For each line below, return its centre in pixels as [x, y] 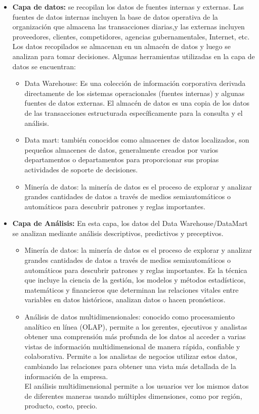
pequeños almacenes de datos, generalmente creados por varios [121, 149]
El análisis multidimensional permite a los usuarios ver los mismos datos [137, 386]
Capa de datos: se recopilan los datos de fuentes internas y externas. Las [128, 7]
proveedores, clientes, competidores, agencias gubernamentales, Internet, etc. [131, 36]
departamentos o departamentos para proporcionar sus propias [122, 159]
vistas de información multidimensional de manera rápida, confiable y [132, 346]
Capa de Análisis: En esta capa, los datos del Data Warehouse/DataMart [130, 223]
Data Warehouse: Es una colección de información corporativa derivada [135, 83]
